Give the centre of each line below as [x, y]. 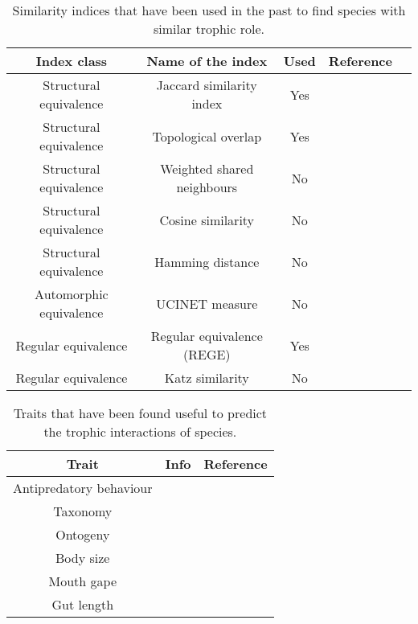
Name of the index [207, 61]
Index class [72, 61]
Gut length [83, 604]
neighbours [207, 187]
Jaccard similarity [207, 85]
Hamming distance [207, 261]
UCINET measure [207, 303]
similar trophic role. [209, 29]
